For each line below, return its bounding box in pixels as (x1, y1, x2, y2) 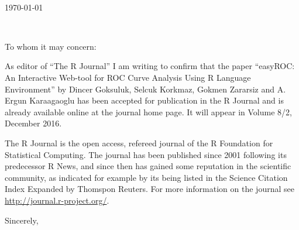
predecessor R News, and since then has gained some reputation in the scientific (5, 160, 291, 172)
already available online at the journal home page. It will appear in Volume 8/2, (5, 105, 292, 118)
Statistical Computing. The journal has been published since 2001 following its (5, 148, 287, 160)
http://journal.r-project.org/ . (5, 194, 109, 206)
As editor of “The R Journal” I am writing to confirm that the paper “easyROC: (5, 60, 295, 72)
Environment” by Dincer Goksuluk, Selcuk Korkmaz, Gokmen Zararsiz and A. (5, 83, 286, 95)
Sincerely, (5, 214, 39, 226)
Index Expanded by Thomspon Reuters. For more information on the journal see (5, 183, 294, 195)
